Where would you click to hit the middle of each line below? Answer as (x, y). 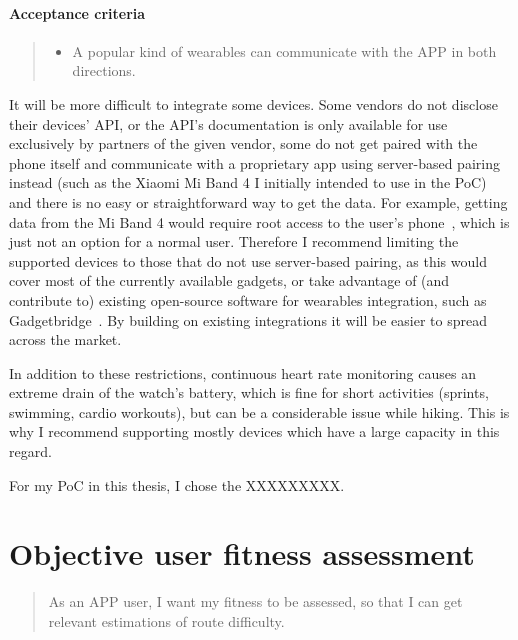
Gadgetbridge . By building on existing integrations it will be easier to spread (248, 319)
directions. (104, 70)
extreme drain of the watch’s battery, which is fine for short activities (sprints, (249, 392)
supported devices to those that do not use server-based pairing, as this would (248, 260)
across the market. (65, 339)
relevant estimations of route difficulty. (166, 620)
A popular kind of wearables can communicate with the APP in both (284, 50)
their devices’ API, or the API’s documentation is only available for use (228, 123)
